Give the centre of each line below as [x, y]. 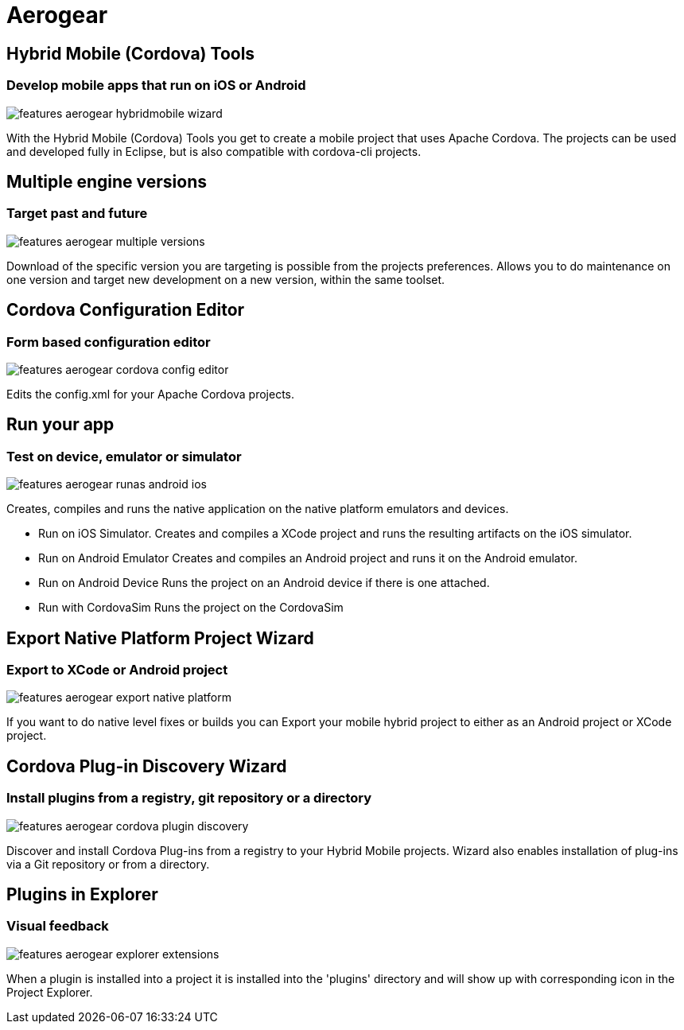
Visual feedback [58, 926]
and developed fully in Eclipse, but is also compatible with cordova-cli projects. [214, 151]
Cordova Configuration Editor [126, 310]
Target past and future [77, 214]
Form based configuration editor [109, 342]
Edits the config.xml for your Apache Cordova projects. [151, 394]
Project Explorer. [50, 992]
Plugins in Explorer [82, 895]
